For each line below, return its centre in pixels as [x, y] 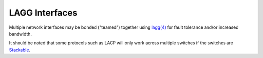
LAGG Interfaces [43, 13]
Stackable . [20, 50]
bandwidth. [20, 34]
